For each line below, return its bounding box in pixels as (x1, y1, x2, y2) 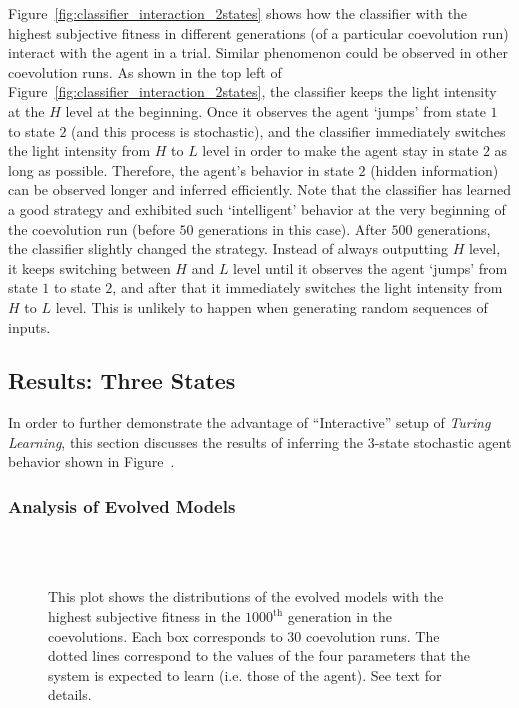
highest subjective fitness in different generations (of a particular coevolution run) (8, 22, 509, 43)
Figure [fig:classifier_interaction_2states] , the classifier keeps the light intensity (8, 81, 497, 102)
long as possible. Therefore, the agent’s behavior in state (8, 159, 354, 180)
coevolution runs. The (305, 625, 440, 646)
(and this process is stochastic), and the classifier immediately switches (71, 120, 506, 141)
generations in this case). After (198, 218, 387, 239)
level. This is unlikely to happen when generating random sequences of (55, 296, 488, 317)
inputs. (8, 316, 51, 337)
